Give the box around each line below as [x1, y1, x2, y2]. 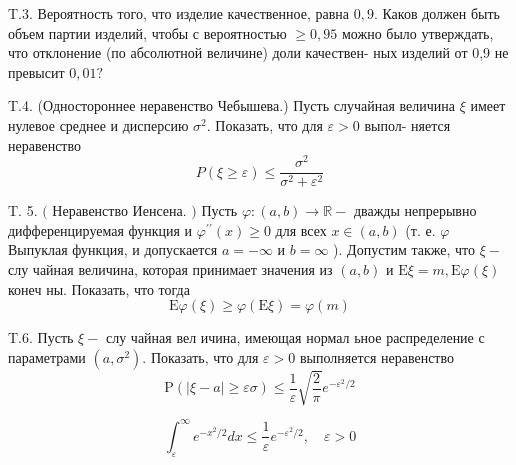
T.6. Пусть [8, 327, 74, 348]
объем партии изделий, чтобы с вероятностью [8, 22, 287, 43]
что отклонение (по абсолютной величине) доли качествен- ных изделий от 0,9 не [8, 42, 509, 63]
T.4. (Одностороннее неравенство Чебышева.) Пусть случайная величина [8, 95, 455, 116]
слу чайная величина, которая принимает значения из [8, 259, 333, 280]
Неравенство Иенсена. [52, 200, 187, 221]
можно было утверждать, [341, 22, 494, 43]
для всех [275, 219, 327, 240]
